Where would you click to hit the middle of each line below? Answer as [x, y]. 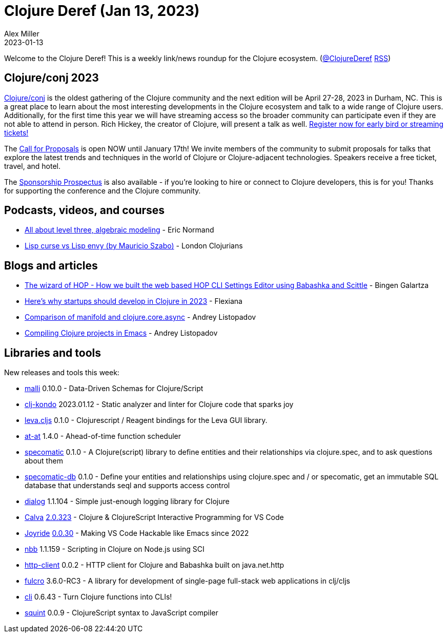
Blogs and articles [51, 265]
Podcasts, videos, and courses [85, 210]
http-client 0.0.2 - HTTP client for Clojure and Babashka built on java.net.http [155, 565]
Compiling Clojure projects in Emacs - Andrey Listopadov [121, 333]
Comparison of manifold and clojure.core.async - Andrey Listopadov [140, 317]
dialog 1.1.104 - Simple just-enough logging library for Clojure [127, 501]
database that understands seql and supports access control [127, 486]
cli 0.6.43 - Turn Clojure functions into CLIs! [98, 597]
